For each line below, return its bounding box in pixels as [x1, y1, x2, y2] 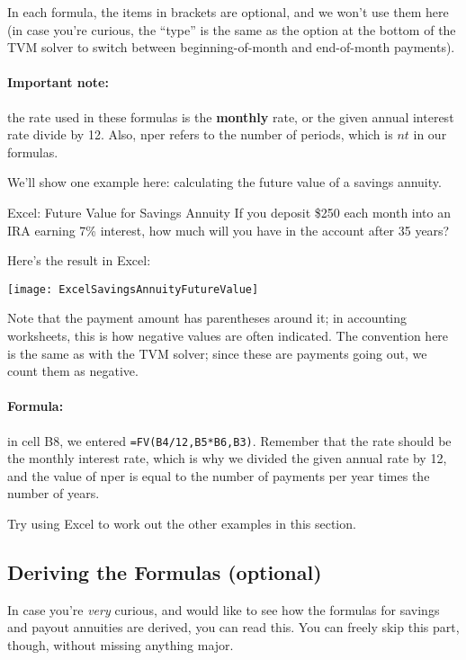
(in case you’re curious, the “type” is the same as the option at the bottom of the [7, 20, 456, 39]
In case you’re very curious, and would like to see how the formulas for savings [7, 600, 440, 619]
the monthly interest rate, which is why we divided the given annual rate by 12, [7, 449, 447, 468]
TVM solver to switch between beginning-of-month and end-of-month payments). [7, 38, 455, 57]
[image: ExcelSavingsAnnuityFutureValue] [7, 282, 259, 296]
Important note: [7, 73, 109, 92]
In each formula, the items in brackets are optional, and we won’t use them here [7, 3, 449, 21]
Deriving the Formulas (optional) [7, 557, 322, 585]
